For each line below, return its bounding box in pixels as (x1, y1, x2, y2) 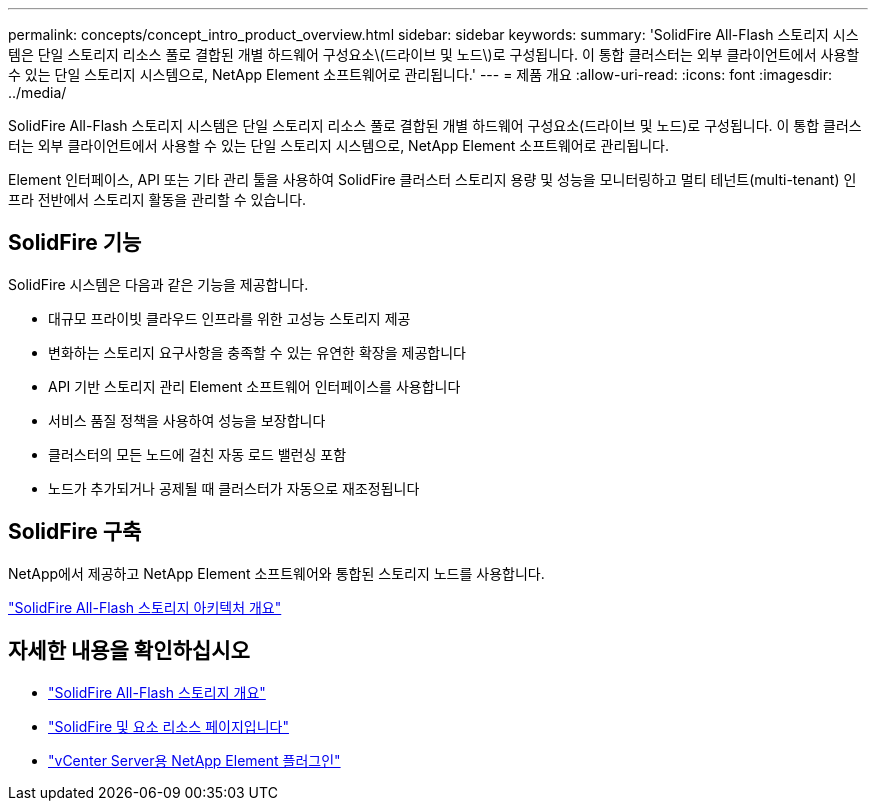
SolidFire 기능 (8, 230, 142, 256)
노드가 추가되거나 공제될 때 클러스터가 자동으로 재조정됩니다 (48, 479, 420, 497)
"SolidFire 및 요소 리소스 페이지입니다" (48, 717, 289, 735)
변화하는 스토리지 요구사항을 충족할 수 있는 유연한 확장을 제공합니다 (48, 343, 466, 361)
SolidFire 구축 (8, 519, 142, 545)
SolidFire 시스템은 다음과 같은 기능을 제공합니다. (8, 275, 309, 293)
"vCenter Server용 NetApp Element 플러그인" (48, 751, 341, 769)
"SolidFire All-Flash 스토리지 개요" (48, 683, 266, 701)
